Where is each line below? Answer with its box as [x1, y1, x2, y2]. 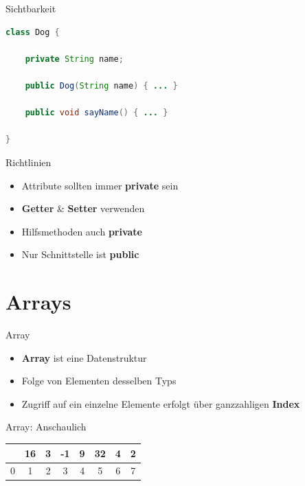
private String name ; [25, 54, 124, 64]
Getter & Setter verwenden [21, 201, 145, 216]
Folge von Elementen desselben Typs [21, 373, 177, 388]
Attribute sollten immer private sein [21, 178, 179, 192]
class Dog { [5, 27, 60, 37]
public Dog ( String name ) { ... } [25, 80, 178, 91]
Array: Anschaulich [5, 419, 87, 434]
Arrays [5, 288, 71, 316]
